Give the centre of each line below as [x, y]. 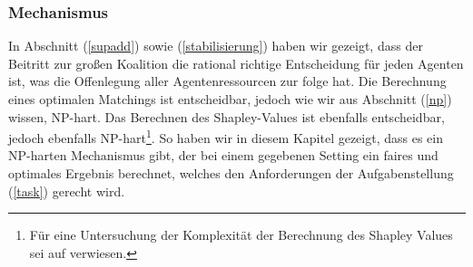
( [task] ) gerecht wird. [67, 191]
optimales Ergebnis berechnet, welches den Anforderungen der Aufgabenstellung [231, 173]
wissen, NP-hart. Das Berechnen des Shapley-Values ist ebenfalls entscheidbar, [227, 116]
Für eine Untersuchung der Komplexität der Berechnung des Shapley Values [241, 235]
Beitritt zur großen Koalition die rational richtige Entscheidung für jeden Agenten [236, 63]
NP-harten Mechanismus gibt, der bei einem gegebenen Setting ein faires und [223, 155]
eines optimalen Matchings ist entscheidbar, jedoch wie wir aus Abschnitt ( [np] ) [230, 99]
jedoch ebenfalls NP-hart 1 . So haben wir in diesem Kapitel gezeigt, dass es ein [226, 136]
